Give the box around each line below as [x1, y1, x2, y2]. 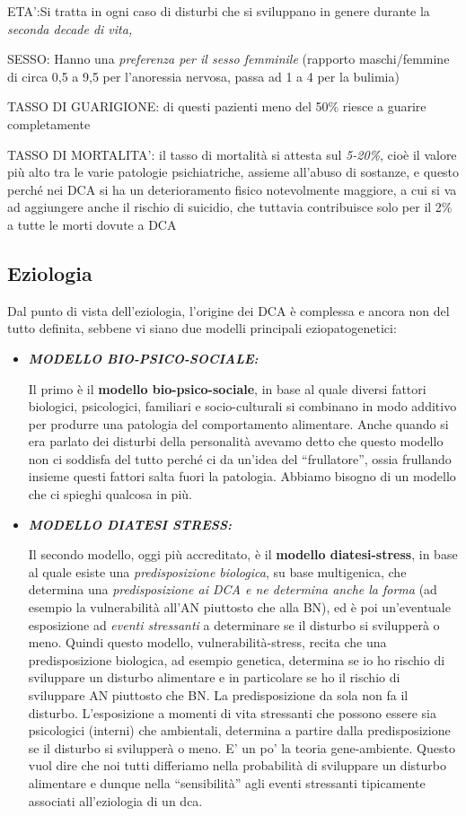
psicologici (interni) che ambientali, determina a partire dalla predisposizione [28, 721, 451, 740]
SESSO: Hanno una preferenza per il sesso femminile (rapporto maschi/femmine [7, 49, 450, 68]
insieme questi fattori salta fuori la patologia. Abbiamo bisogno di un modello [28, 467, 456, 486]
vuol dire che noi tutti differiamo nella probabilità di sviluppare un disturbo [28, 756, 446, 775]
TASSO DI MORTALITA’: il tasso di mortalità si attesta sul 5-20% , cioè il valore [7, 145, 457, 163]
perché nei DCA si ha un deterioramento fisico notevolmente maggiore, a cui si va [7, 180, 457, 198]
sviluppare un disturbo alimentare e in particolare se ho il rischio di [28, 668, 400, 687]
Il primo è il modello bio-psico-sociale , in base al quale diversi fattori [28, 379, 426, 398]
